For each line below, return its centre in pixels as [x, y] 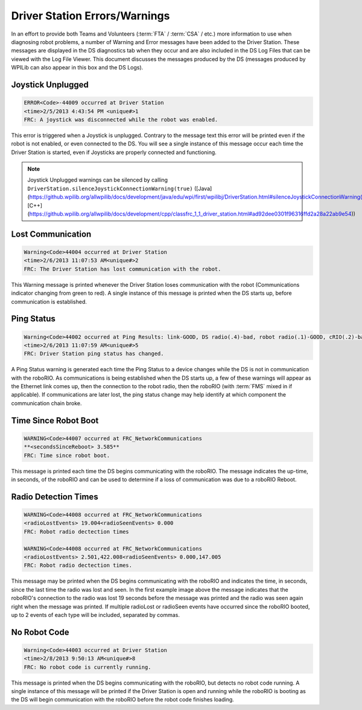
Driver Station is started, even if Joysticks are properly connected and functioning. [114, 152]
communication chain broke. [46, 403]
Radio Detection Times [55, 497]
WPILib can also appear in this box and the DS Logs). [77, 68]
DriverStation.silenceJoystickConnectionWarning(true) [110, 188]
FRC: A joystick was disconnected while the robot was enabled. [121, 120]
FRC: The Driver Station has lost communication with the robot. [122, 269]
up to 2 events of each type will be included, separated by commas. [96, 615]
